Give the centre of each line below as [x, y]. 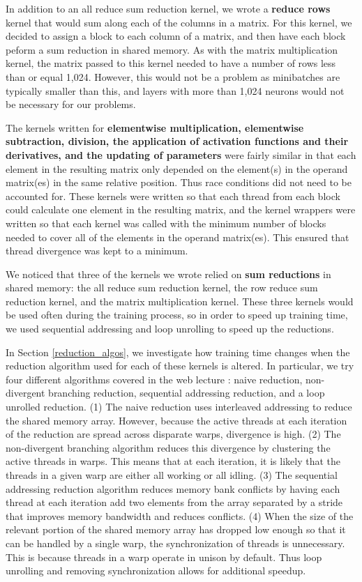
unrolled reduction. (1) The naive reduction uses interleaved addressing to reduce [179, 407]
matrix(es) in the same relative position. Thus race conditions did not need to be [179, 182]
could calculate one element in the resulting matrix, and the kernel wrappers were [181, 209]
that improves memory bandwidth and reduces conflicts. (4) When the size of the [180, 515]
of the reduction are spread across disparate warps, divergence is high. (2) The [173, 434]
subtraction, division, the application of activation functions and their [177, 141]
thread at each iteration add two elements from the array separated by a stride [174, 502]
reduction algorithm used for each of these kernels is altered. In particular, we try [180, 366]
